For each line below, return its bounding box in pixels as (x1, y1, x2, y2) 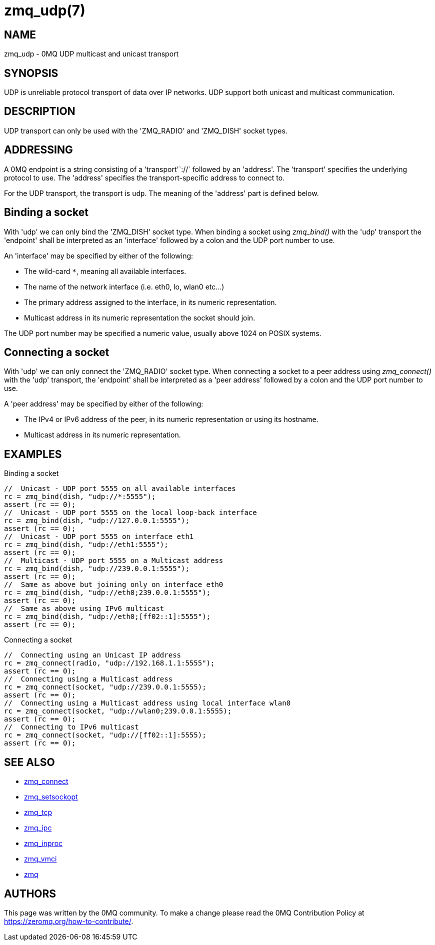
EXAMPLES (4, 447, 62, 460)
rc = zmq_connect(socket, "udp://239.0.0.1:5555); (4, 683, 206, 691)
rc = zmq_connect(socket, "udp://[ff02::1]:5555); (4, 731, 206, 739)
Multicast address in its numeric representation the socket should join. (24, 313, 255, 322)
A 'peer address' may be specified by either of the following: (4, 399, 203, 408)
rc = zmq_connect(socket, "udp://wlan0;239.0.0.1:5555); (4, 707, 232, 715)
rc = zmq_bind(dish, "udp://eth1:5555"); (4, 540, 168, 549)
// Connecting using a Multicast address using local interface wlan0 (4, 699, 291, 707)
